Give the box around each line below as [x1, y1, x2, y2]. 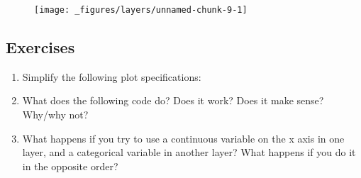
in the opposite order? [22, 158, 118, 173]
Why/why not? [22, 107, 89, 122]
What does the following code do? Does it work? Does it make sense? [22, 93, 324, 108]
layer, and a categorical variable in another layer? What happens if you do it [22, 145, 356, 160]
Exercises [6, 36, 75, 58]
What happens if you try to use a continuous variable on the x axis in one [22, 130, 345, 145]
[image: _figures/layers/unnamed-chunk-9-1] [34, 5, 248, 15]
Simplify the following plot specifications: [22, 69, 201, 84]
